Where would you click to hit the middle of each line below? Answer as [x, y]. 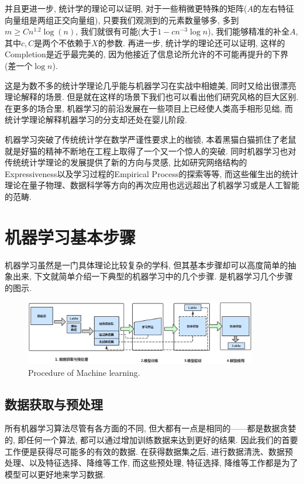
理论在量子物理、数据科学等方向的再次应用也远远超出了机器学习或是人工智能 [152, 185]
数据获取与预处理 [54, 404]
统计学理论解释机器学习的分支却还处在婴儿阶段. [96, 120]
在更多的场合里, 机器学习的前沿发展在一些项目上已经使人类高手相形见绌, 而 [149, 108]
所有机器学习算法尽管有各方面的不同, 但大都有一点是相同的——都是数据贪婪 [151, 428]
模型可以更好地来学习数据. [55, 474]
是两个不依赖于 [63, 42]
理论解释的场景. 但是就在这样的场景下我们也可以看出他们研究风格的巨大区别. [152, 97]
